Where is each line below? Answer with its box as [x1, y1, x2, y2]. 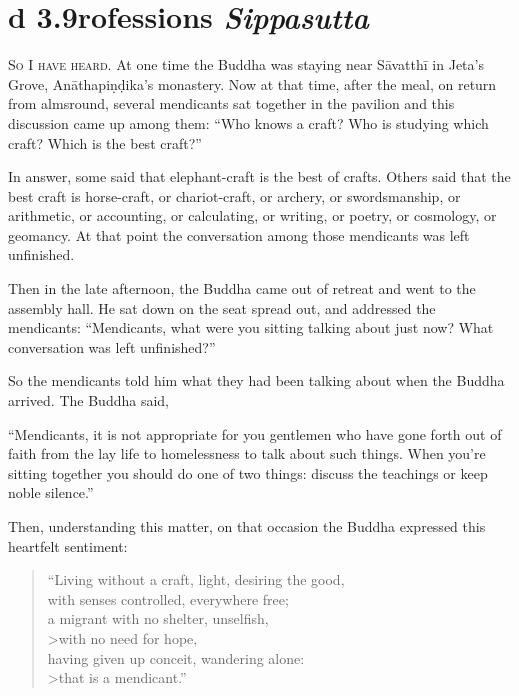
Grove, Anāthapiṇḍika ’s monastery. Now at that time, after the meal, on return [8, 73, 497, 94]
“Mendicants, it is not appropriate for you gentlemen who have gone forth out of [8, 423, 502, 444]
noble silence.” [8, 482, 94, 503]
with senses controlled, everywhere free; [47, 588, 289, 609]
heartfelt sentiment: [8, 535, 128, 556]
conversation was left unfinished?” [8, 336, 216, 357]
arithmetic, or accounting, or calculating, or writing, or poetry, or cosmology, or [8, 205, 497, 226]
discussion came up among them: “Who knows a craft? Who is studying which [8, 112, 489, 133]
